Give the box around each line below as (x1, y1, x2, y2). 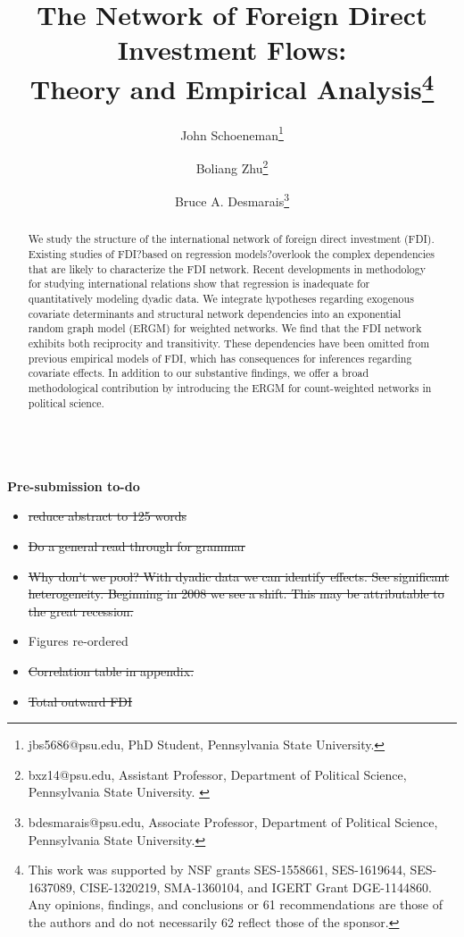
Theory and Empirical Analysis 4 (29, 66, 435, 106)
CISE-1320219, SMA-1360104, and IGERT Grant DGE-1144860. (79, 877, 432, 896)
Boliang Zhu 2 (195, 156, 269, 177)
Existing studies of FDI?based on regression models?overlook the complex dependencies (28, 247, 435, 262)
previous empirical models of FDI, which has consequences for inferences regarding (28, 350, 412, 365)
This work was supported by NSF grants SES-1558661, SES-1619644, (28, 860, 406, 879)
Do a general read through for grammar (28, 537, 245, 556)
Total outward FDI (28, 691, 133, 710)
